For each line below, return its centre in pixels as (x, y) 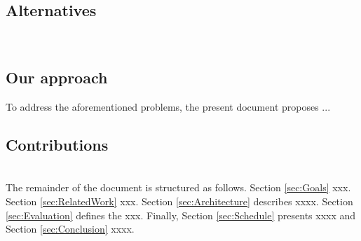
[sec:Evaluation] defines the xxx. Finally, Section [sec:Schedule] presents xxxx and (181, 215)
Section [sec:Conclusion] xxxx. (70, 229)
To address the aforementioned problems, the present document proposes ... (168, 106)
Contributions (57, 144)
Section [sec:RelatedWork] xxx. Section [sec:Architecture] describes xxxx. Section (179, 201)
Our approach (57, 77)
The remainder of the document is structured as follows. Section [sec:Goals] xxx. (178, 187)
